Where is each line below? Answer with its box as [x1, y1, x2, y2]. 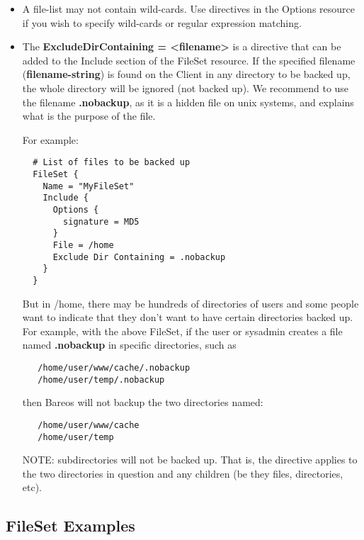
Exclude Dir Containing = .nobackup [52, 252, 226, 262]
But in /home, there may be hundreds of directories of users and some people [22, 296, 359, 310]
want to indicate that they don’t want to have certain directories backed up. [22, 310, 353, 325]
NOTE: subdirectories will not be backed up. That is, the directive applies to [22, 452, 358, 467]
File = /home [52, 240, 114, 250]
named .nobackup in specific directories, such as [22, 337, 237, 352]
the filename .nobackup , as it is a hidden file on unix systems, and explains [22, 94, 354, 109]
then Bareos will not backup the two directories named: [22, 395, 263, 410]
